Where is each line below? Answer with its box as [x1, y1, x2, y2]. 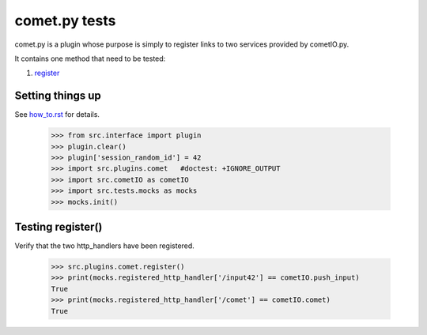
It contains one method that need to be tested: [14, 54, 166, 63]
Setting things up [14, 89, 102, 103]
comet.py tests [14, 12, 116, 29]
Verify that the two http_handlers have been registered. [14, 241, 195, 250]
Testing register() [14, 220, 103, 233]
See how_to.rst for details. [14, 110, 100, 119]
